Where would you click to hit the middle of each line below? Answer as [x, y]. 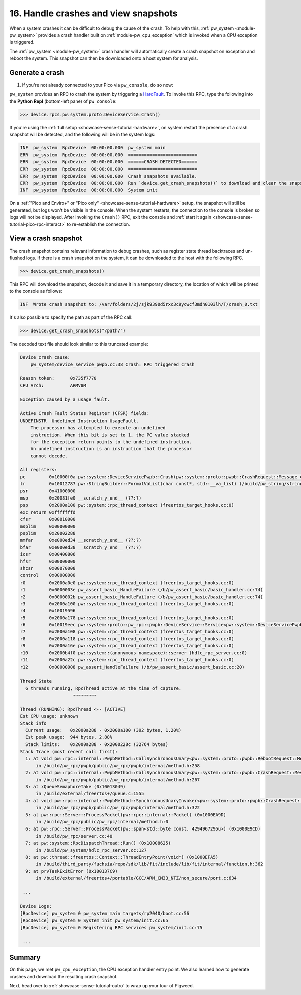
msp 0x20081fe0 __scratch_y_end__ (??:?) [81, 498]
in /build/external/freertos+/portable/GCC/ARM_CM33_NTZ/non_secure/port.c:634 [136, 878]
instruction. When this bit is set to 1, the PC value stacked [110, 435]
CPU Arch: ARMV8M [53, 385]
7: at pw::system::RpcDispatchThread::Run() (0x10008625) [98, 843]
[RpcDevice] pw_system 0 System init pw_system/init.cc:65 [94, 920]
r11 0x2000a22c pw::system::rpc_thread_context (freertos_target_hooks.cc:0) [127, 660]
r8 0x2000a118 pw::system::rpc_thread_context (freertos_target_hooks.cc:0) [127, 639]
